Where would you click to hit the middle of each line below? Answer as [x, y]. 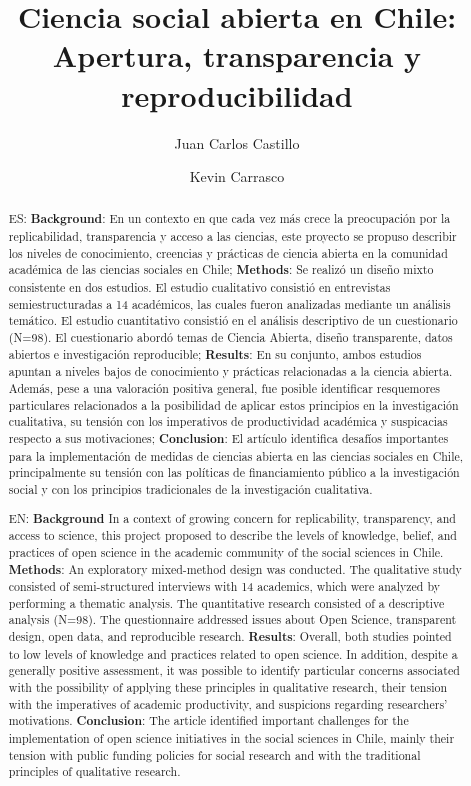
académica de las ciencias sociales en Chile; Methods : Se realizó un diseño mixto [221, 270]
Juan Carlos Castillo [237, 142]
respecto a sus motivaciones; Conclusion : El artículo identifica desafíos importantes [228, 439]
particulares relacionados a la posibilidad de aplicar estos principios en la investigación [233, 404]
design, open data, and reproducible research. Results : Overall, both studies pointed [230, 637]
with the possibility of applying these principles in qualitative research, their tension [228, 687]
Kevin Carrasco [237, 176]
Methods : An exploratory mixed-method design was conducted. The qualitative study [235, 569]
